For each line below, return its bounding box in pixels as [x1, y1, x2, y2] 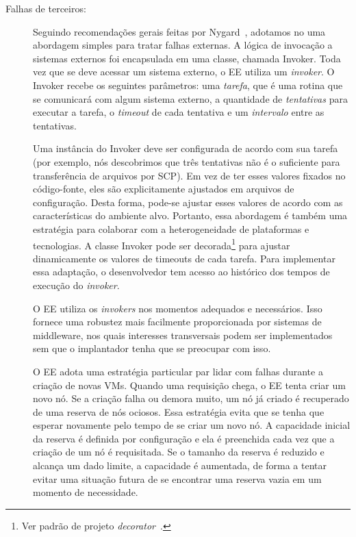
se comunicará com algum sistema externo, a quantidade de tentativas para [33, 91, 348, 105]
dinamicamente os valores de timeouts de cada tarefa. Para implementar [33, 251, 335, 265]
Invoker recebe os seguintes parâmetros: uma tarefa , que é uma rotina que [33, 77, 343, 92]
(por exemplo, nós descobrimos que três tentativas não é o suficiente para [33, 154, 340, 168]
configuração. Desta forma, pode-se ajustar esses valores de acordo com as [33, 195, 343, 209]
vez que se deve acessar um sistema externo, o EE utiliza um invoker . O [33, 64, 335, 79]
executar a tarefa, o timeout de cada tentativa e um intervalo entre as [33, 105, 325, 119]
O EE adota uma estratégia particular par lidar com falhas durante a [33, 364, 323, 378]
